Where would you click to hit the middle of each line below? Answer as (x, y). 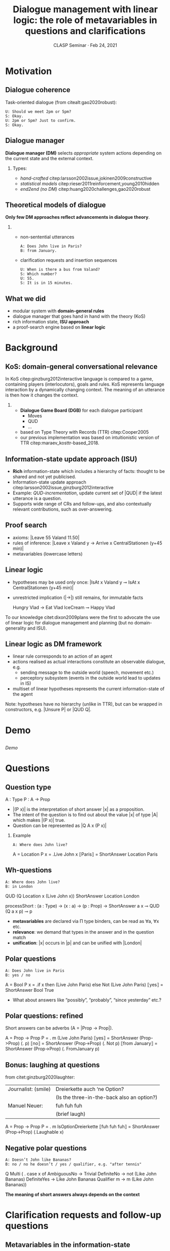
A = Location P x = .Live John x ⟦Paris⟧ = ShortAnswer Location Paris (85, 854)
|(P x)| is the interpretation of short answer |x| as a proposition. (78, 809)
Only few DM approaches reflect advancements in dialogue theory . (77, 217)
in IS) (26, 683)
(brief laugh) (71, 1114)
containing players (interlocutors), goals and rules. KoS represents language (85, 384)
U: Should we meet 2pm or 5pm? (38, 111)
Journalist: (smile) (29, 1089)
